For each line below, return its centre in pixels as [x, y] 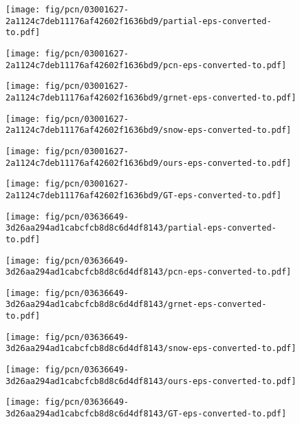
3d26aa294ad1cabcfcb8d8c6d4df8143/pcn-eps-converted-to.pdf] [149, 272]
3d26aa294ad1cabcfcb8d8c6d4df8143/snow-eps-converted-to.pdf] [151, 349]
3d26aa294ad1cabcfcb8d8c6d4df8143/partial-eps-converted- [141, 228]
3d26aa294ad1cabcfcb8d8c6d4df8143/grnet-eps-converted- [136, 305]
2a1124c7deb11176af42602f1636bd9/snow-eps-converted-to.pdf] [149, 130]
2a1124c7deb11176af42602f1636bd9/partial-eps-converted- [139, 21]
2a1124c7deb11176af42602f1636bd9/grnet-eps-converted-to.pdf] [151, 97]
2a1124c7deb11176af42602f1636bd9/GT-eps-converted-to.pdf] [143, 195]
